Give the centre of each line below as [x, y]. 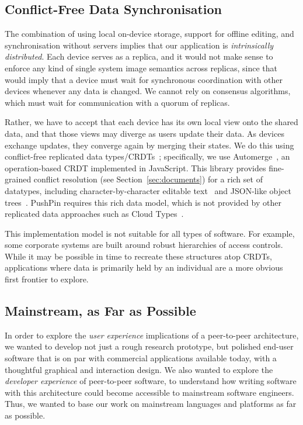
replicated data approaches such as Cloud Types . [94, 214]
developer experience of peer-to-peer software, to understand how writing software [151, 381]
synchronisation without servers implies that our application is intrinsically [139, 45]
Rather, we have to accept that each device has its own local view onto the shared [151, 122]
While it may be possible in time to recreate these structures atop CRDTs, [138, 256]
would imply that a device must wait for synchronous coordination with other [144, 79]
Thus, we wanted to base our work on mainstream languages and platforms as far [151, 404]
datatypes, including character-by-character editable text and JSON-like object [148, 190]
